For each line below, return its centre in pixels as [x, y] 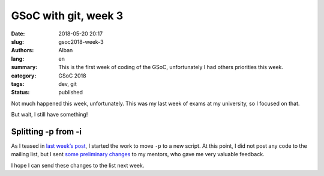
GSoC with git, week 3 [67, 16]
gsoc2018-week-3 [81, 41]
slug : [17, 41]
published [71, 93]
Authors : [22, 50]
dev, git [68, 83]
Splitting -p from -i [46, 131]
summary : [24, 67]
